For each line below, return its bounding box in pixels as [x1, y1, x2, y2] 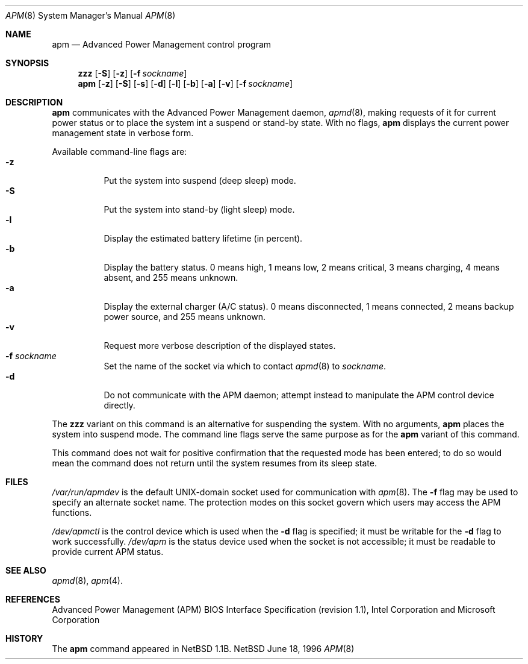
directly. [104, 400, 135, 410]
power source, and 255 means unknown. [104, 312, 266, 322]
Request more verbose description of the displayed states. [104, 340, 336, 351]
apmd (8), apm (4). [52, 575, 123, 586]
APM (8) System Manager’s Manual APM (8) [5, 10, 176, 20]
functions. [52, 507, 92, 518]
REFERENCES [5, 594, 60, 604]
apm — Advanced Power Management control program [52, 39, 272, 49]
